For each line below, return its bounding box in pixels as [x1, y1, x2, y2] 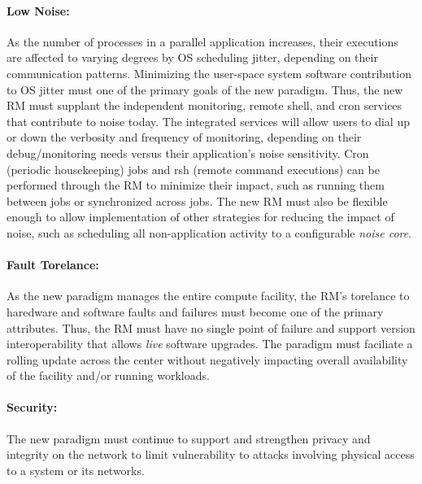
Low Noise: [7, 2, 70, 19]
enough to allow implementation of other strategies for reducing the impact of [7, 208, 394, 225]
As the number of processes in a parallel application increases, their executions [7, 33, 398, 50]
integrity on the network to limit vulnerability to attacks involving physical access [7, 446, 415, 463]
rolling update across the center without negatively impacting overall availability [7, 351, 408, 368]
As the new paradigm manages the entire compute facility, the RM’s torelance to [7, 287, 410, 304]
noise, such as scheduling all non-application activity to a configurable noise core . [7, 224, 412, 241]
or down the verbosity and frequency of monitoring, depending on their [7, 129, 362, 146]
